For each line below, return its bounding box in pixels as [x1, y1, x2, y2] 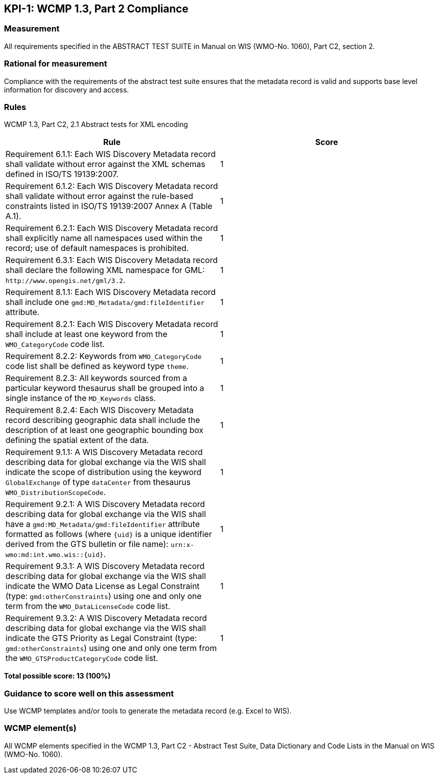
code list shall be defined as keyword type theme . [6, 361, 189, 371]
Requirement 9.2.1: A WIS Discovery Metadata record [6, 499, 205, 509]
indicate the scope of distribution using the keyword [6, 467, 202, 477]
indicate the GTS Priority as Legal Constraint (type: [6, 633, 197, 643]
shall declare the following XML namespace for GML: [6, 265, 205, 275]
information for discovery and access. [4, 85, 129, 94]
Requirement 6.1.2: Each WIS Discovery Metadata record [6, 181, 218, 191]
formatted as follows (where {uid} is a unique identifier [6, 529, 212, 539]
